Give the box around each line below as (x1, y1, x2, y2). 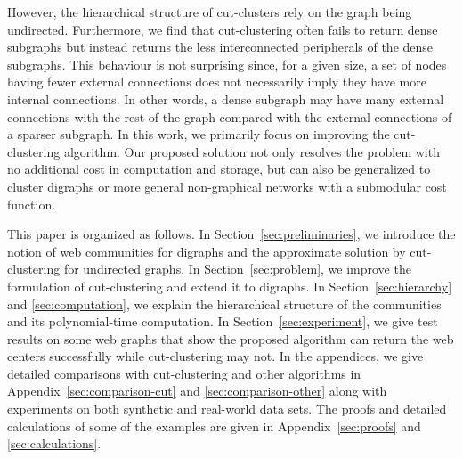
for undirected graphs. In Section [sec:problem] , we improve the (63, 259, 411, 278)
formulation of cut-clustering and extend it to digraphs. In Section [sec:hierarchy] (7, 276, 452, 295)
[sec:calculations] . (7, 434, 102, 453)
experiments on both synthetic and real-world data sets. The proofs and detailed (7, 399, 447, 418)
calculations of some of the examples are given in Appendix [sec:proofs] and (7, 416, 421, 435)
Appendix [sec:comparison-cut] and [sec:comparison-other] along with (7, 381, 387, 400)
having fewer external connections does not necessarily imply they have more (7, 72, 426, 91)
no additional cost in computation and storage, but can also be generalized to (7, 160, 431, 178)
